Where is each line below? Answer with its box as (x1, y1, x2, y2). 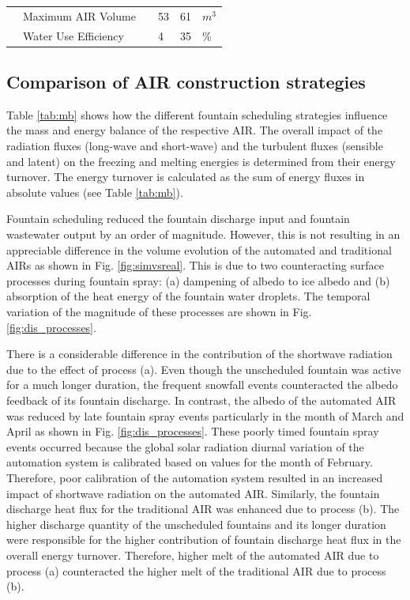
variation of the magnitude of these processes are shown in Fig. (6, 304, 312, 320)
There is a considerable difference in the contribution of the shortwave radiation (6, 345, 393, 362)
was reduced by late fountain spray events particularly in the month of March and (6, 407, 404, 424)
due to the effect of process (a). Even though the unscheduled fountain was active (6, 360, 401, 377)
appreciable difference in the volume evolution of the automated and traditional (6, 241, 392, 258)
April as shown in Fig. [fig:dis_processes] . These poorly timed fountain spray (6, 423, 379, 440)
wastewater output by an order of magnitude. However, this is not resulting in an (6, 226, 401, 243)
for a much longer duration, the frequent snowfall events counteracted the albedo (6, 376, 398, 393)
